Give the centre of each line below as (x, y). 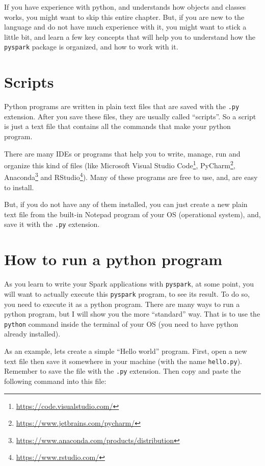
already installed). (32, 334)
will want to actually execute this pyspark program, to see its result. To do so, (127, 293)
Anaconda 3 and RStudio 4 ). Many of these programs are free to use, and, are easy (131, 176)
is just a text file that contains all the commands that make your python (117, 126)
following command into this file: (55, 381)
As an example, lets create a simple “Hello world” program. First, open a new (126, 351)
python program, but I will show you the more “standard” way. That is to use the (132, 314)
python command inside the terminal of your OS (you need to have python (121, 323)
